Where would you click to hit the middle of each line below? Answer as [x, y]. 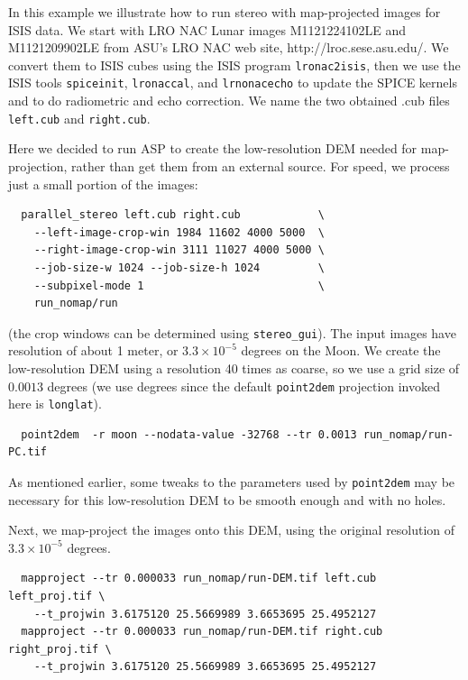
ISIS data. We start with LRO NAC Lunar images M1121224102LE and [207, 29]
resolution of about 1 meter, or [93, 350]
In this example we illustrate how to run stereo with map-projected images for [225, 12]
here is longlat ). [55, 404]
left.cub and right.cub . [79, 118]
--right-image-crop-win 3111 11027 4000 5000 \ [179, 250]
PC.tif [28, 452]
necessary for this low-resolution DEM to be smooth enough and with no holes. [227, 499]
